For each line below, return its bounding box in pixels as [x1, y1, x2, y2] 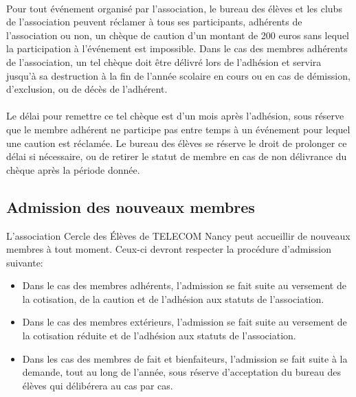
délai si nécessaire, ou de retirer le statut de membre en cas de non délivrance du [6, 149, 347, 163]
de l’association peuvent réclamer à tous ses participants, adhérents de [6, 14, 302, 29]
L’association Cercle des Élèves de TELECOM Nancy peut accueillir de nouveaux [6, 228, 351, 242]
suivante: [6, 255, 43, 269]
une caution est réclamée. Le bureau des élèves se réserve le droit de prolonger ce [6, 135, 347, 150]
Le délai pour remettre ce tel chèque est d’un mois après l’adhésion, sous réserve [6, 109, 344, 123]
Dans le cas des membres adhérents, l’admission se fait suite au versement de [22, 278, 346, 293]
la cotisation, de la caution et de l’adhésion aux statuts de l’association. [22, 291, 324, 306]
